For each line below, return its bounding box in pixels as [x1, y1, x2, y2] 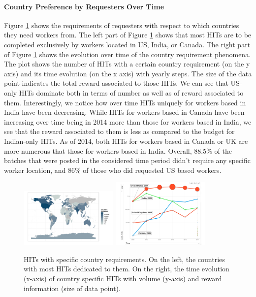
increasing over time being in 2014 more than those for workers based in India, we [4, 116, 252, 127]
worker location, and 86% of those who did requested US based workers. [4, 165, 222, 175]
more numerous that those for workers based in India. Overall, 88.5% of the [4, 145, 232, 156]
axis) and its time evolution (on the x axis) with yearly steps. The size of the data [4, 68, 252, 78]
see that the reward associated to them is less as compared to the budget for [4, 126, 235, 136]
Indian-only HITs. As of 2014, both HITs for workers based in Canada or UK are [4, 135, 248, 146]
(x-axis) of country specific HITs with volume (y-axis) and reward [24, 273, 222, 283]
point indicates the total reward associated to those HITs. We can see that [4, 78, 228, 88]
